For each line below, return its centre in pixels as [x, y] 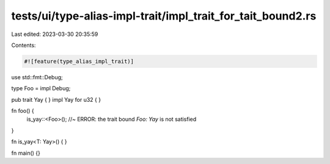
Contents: [24, 45]
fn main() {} [26, 153]
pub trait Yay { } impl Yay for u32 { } [56, 99]
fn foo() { [23, 111]
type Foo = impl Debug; [41, 88]
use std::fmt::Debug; [37, 77]
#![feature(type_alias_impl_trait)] [79, 61]
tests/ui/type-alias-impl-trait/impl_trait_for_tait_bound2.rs [164, 16]
